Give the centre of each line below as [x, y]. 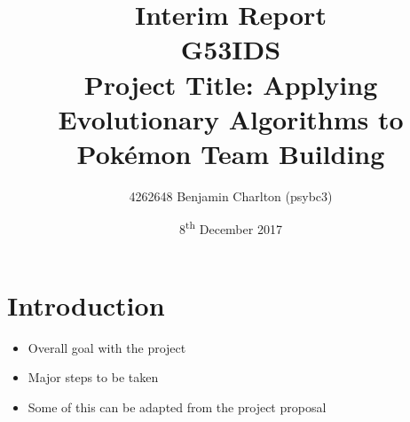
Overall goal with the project [107, 347]
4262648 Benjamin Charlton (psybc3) [231, 195]
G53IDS [231, 49]
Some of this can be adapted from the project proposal [177, 406]
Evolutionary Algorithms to [231, 118]
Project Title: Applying [231, 84]
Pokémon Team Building [231, 153]
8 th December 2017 [231, 228]
